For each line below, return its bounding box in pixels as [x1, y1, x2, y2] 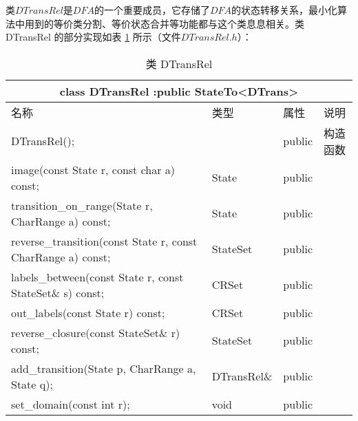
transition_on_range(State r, [11, 197, 153, 213]
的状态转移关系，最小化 [231, 3, 338, 17]
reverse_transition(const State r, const [11, 233, 198, 249]
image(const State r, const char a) [11, 161, 176, 177]
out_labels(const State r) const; [11, 304, 165, 321]
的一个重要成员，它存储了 [94, 3, 210, 17]
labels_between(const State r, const [11, 268, 184, 285]
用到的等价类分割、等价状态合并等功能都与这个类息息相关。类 [24, 16, 304, 30]
